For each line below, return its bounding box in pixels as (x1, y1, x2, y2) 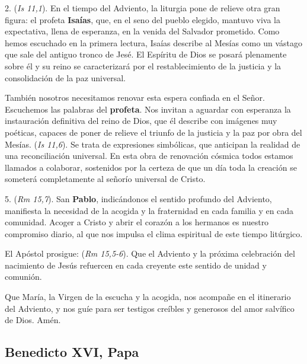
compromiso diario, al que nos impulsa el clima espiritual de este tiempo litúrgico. (5, 227, 303, 240)
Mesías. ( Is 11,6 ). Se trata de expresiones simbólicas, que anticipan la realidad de (5, 138, 300, 150)
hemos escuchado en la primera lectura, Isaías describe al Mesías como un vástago (5, 36, 302, 49)
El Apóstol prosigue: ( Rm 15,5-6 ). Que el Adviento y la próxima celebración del (5, 247, 295, 260)
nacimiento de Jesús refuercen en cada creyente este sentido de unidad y (5, 258, 267, 271)
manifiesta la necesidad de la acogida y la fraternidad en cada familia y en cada (5, 204, 294, 216)
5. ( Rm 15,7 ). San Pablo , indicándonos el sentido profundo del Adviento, (5, 192, 272, 205)
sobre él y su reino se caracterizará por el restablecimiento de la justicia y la (5, 59, 282, 72)
